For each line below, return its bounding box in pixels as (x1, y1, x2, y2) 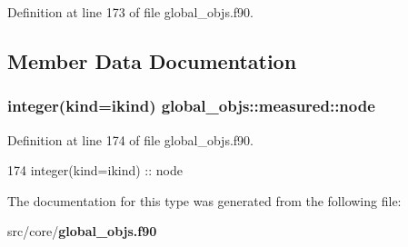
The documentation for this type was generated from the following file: (7, 191, 402, 210)
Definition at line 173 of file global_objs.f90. (7, 3, 254, 21)
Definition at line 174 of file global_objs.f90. (7, 130, 254, 149)
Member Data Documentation (7, 46, 297, 74)
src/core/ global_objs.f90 (7, 222, 157, 241)
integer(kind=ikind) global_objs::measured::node (7, 94, 375, 117)
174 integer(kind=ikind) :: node (7, 161, 183, 180)
